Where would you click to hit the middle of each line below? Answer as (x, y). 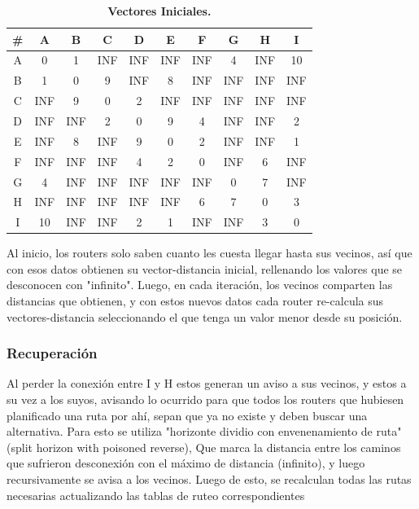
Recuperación (52, 353)
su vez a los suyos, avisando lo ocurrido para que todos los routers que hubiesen (205, 399)
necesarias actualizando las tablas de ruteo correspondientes (156, 495)
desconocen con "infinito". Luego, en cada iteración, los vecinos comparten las (200, 285)
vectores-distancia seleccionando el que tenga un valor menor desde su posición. (205, 316)
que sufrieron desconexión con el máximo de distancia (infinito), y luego (186, 463)
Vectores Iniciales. (159, 11)
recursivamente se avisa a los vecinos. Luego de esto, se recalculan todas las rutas (209, 479)
